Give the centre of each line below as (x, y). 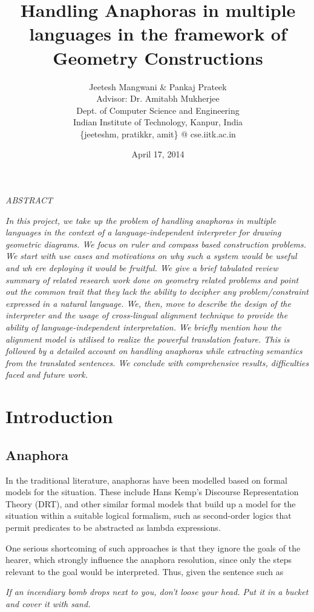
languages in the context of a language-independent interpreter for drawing (143, 232)
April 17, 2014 (158, 154)
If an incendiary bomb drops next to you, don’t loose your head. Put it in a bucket (157, 592)
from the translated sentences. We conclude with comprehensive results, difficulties (157, 362)
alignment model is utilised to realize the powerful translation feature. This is (148, 339)
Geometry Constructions (158, 57)
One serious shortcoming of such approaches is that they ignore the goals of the (153, 548)
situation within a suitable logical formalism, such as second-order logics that (149, 515)
